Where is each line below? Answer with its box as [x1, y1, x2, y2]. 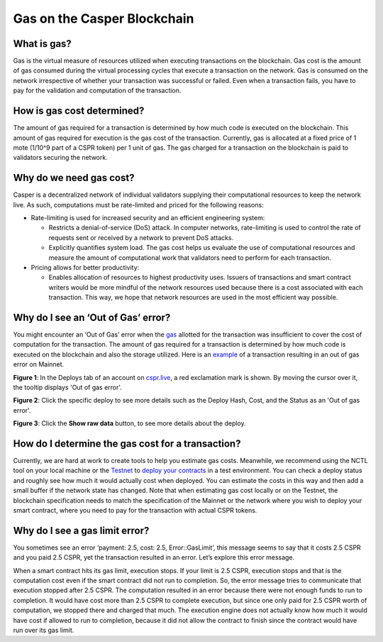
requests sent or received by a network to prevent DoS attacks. [48, 233, 234, 241]
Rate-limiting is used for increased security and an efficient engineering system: [30, 214, 265, 222]
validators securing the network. [13, 153, 108, 162]
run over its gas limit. [13, 626, 74, 635]
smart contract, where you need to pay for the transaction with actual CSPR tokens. [13, 506, 257, 515]
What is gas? [13, 38, 72, 50]
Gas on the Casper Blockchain [13, 11, 194, 26]
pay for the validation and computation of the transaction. [13, 86, 182, 95]
